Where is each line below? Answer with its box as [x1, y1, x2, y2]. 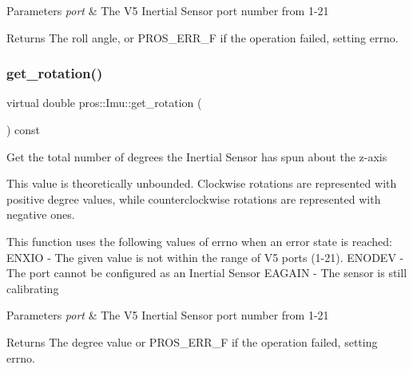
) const [6, 121, 41, 137]
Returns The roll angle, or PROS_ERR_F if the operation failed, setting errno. [6, 29, 399, 46]
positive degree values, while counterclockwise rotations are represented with [6, 190, 381, 207]
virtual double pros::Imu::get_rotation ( [6, 94, 202, 111]
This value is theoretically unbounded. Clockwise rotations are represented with [6, 175, 397, 192]
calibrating [6, 280, 59, 296]
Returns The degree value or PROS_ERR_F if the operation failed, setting [6, 333, 378, 350]
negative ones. [6, 206, 75, 223]
